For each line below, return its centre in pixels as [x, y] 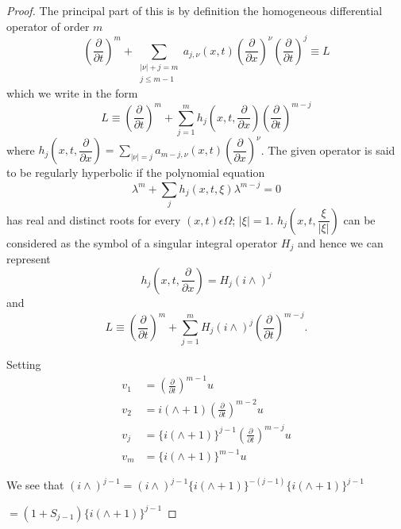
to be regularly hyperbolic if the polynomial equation [136, 172]
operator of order [48, 26]
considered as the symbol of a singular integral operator [142, 242]
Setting [24, 364]
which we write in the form [72, 92]
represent [29, 259]
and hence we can [340, 242]
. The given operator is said [328, 149]
